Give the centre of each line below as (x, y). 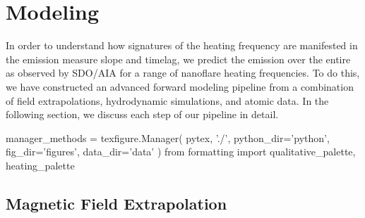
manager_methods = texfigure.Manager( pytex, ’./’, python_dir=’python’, (168, 137)
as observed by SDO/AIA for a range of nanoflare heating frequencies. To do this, (183, 73)
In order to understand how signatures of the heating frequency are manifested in (182, 45)
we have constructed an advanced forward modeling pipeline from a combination (180, 86)
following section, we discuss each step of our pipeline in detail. (142, 114)
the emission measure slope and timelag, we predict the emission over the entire (178, 59)
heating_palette (40, 165)
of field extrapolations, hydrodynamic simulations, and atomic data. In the (167, 100)
